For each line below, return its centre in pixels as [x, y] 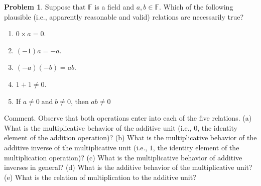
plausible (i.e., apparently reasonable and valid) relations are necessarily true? [124, 16]
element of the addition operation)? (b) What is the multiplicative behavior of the [130, 137]
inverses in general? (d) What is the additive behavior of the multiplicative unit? [128, 167]
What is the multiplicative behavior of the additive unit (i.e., [98, 127]
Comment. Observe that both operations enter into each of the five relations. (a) [128, 118]
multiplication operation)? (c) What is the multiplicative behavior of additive [123, 157]
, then [80, 101]
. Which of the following [196, 7]
